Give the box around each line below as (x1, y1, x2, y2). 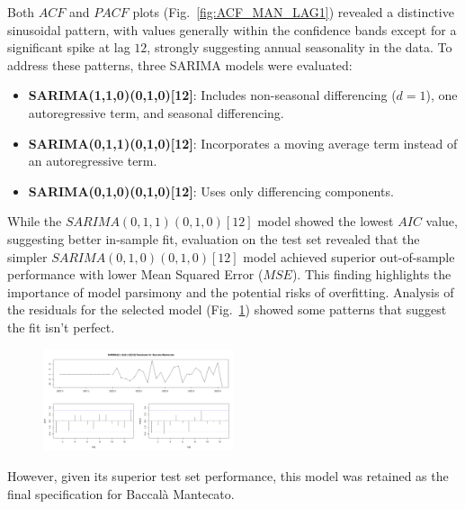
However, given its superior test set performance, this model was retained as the (7, 466, 449, 485)
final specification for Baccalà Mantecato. (7, 484, 235, 503)
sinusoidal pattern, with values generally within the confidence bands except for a (7, 20, 457, 39)
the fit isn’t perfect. (7, 317, 115, 336)
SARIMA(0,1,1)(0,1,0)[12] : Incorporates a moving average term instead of (28, 133, 458, 152)
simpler (7, 247, 48, 266)
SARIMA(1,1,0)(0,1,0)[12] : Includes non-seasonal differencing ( (28, 86, 397, 105)
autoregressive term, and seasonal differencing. (28, 103, 284, 122)
